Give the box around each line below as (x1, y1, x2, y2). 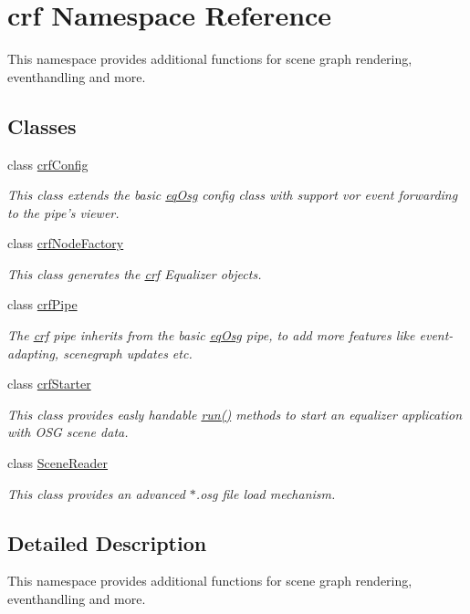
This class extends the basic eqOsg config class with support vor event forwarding (7, 185, 458, 204)
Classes (7, 111, 77, 140)
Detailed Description (7, 528, 207, 557)
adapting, (7, 343, 59, 362)
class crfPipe (7, 295, 78, 314)
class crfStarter (7, 374, 91, 393)
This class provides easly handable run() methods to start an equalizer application (7, 404, 463, 423)
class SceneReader (7, 453, 109, 473)
